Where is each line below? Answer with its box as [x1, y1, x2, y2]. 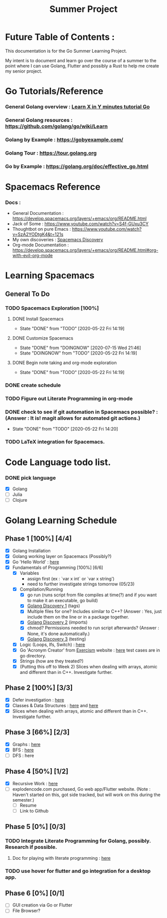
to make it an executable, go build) [27, 598, 98, 604]
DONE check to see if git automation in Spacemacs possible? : [5, 408, 158, 415]
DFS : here [12, 752, 34, 758]
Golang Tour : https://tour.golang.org [5, 149, 97, 156]
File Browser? [12, 908, 41, 914]
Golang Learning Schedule [5, 515, 117, 526]
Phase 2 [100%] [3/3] [5, 684, 73, 692]
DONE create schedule [5, 382, 61, 389]
